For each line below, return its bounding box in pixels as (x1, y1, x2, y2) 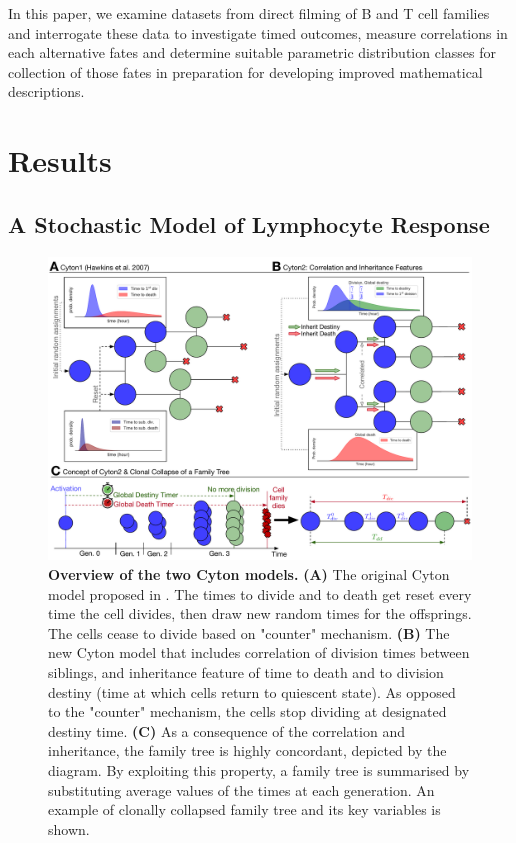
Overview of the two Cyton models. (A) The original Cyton (48, 564, 450, 585)
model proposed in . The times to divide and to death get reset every (48, 583, 472, 604)
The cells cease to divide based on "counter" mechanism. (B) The (48, 622, 450, 643)
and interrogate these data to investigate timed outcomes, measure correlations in (8, 22, 508, 43)
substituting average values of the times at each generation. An (48, 779, 435, 800)
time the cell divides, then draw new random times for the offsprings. (48, 603, 472, 624)
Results (8, 140, 112, 181)
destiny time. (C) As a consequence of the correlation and (48, 720, 405, 741)
